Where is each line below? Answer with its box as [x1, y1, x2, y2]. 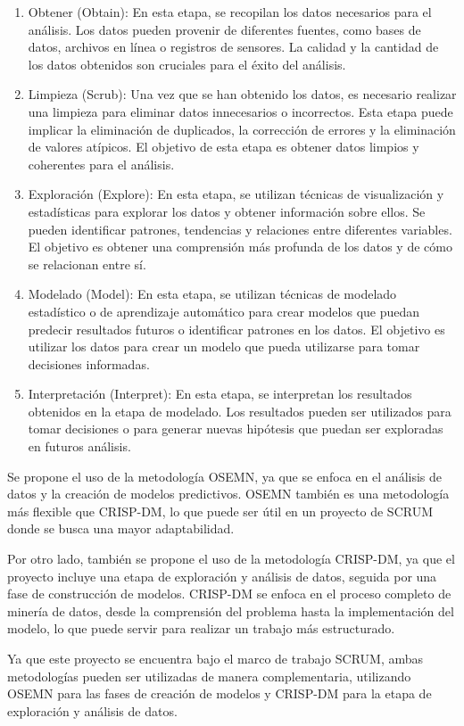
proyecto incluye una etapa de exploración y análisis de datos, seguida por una [7, 566, 437, 585]
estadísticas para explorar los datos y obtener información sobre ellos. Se [28, 202, 426, 220]
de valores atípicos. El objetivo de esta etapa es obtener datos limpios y [28, 137, 419, 156]
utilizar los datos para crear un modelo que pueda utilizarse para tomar [28, 337, 420, 356]
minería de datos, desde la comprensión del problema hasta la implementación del [7, 601, 454, 620]
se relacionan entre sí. [28, 254, 146, 273]
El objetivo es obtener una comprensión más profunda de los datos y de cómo [28, 237, 452, 256]
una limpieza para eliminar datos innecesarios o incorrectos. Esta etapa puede [28, 102, 453, 120]
